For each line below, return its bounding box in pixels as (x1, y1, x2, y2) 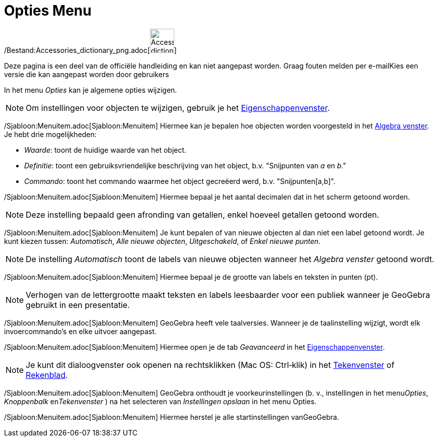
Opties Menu (4, 2, 92, 19)
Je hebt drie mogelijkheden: (4, 130, 97, 139)
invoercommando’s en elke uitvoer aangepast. (4, 327, 157, 336)
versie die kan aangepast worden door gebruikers (4, 70, 169, 79)
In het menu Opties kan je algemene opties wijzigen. (4, 85, 177, 94)
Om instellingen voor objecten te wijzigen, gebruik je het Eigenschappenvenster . (26, 102, 330, 113)
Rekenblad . (26, 369, 68, 380)
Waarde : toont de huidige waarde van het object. (24, 145, 187, 154)
